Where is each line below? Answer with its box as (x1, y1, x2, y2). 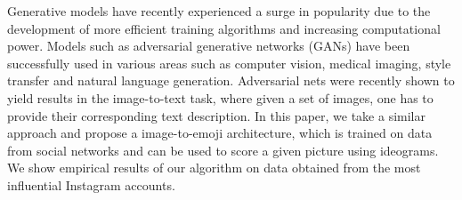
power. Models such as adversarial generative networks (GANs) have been (7, 36, 410, 55)
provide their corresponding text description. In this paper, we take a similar (7, 106, 426, 124)
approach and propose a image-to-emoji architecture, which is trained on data (7, 124, 433, 142)
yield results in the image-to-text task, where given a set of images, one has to (7, 88, 434, 107)
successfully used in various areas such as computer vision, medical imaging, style (7, 53, 451, 72)
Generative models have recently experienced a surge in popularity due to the (7, 2, 431, 20)
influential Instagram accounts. (7, 175, 175, 194)
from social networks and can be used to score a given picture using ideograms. (7, 140, 439, 159)
